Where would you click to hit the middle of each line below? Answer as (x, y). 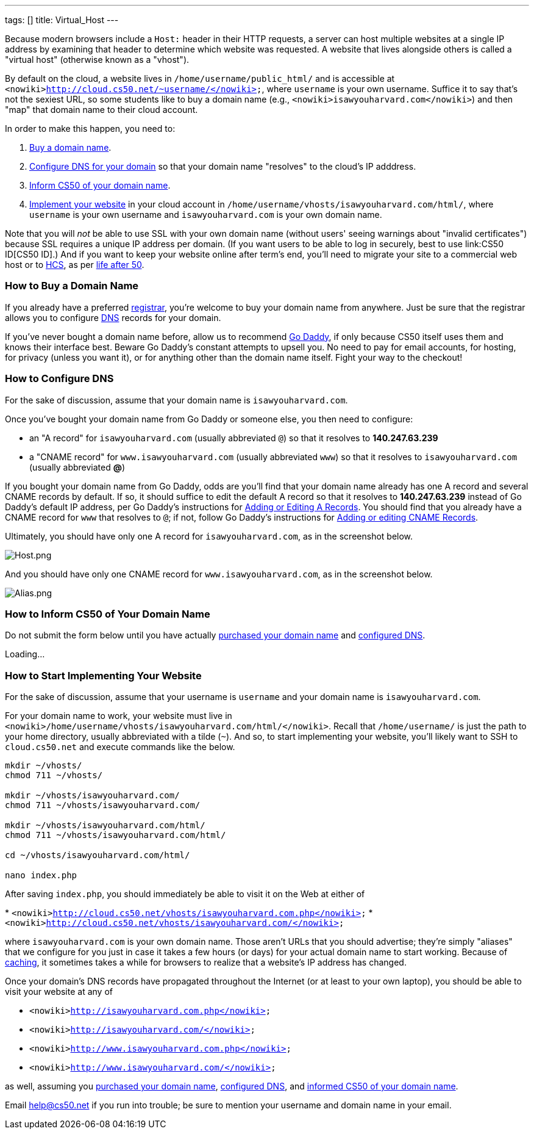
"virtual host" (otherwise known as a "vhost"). (97, 60)
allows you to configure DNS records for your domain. (113, 317)
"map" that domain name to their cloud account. (101, 110)
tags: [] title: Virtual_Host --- (62, 20)
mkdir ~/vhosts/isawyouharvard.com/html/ (105, 825)
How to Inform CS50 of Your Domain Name (108, 614)
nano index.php (41, 875)
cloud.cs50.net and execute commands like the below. (120, 747)
